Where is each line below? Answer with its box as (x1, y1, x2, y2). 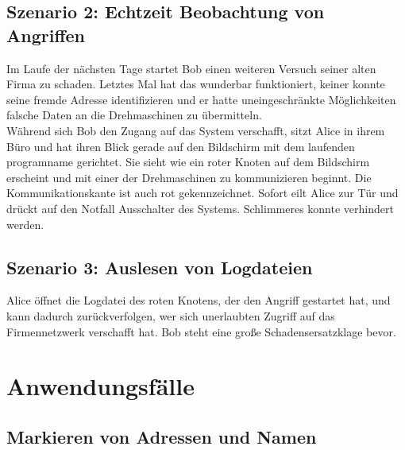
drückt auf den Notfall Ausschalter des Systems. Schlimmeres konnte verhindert (6, 200, 394, 216)
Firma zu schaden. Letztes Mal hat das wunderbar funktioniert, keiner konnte (6, 76, 385, 92)
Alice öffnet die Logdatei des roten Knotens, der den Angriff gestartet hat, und (6, 292, 391, 308)
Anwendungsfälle (6, 370, 195, 402)
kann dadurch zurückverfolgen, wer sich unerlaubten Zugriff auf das (6, 307, 335, 324)
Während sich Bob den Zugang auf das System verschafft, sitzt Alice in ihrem (6, 122, 385, 138)
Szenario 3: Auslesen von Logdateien (6, 254, 313, 279)
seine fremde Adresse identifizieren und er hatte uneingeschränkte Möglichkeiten (6, 91, 396, 107)
